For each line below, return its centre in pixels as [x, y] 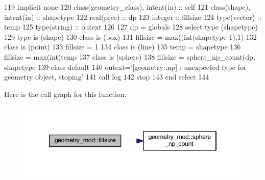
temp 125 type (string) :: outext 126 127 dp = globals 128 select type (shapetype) [131, 27]
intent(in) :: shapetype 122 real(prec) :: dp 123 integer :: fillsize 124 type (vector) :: [133, 17]
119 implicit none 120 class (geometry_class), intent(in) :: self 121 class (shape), [127, 7]
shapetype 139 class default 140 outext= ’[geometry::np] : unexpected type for [125, 67]
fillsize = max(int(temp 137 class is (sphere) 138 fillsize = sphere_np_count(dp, [130, 56]
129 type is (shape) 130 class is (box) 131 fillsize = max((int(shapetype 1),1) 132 [130, 36]
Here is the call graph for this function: [65, 94]
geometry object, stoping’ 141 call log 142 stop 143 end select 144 [107, 77]
